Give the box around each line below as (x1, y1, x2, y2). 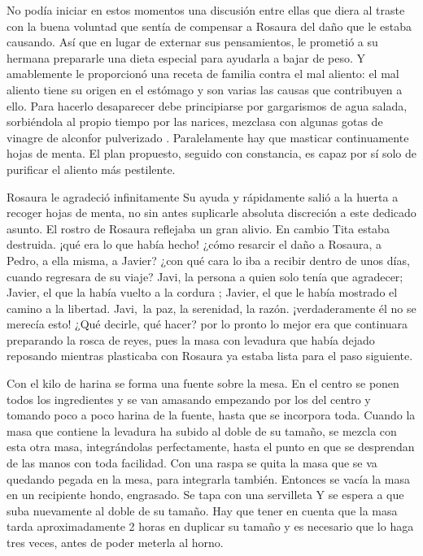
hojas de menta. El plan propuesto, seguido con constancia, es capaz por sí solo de (7, 145, 417, 162)
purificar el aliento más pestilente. (7, 160, 176, 177)
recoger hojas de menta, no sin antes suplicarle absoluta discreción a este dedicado (7, 204, 416, 221)
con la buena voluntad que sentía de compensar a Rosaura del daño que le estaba (7, 17, 412, 34)
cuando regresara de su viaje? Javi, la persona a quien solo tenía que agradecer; (7, 267, 403, 285)
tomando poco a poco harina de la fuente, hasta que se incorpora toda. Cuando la (7, 406, 416, 424)
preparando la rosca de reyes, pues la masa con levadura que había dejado (7, 331, 375, 348)
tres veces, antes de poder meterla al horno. (7, 534, 224, 550)
